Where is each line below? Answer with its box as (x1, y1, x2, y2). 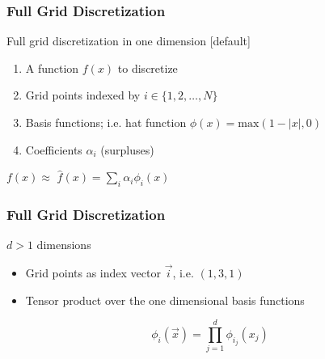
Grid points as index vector (25, 264, 161, 281)
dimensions (36, 236, 91, 253)
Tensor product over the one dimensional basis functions (25, 291, 305, 308)
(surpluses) (100, 141, 154, 158)
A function (25, 59, 79, 76)
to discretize (117, 59, 178, 76)
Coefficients (25, 141, 82, 158)
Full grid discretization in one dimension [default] (6, 32, 251, 49)
